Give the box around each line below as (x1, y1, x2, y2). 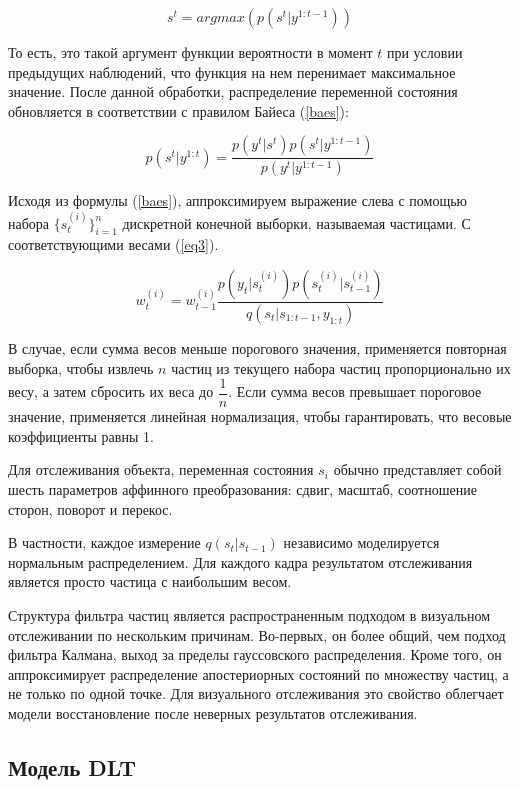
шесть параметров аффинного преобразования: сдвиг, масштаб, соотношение (8, 478, 477, 499)
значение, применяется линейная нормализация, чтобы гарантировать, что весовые (8, 406, 512, 427)
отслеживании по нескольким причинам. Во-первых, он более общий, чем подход (8, 624, 506, 645)
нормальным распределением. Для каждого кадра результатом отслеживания (8, 551, 473, 572)
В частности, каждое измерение (8, 532, 201, 553)
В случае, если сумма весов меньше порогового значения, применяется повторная (8, 337, 507, 358)
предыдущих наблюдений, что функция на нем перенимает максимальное (8, 61, 456, 82)
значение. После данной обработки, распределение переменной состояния (8, 81, 458, 102)
